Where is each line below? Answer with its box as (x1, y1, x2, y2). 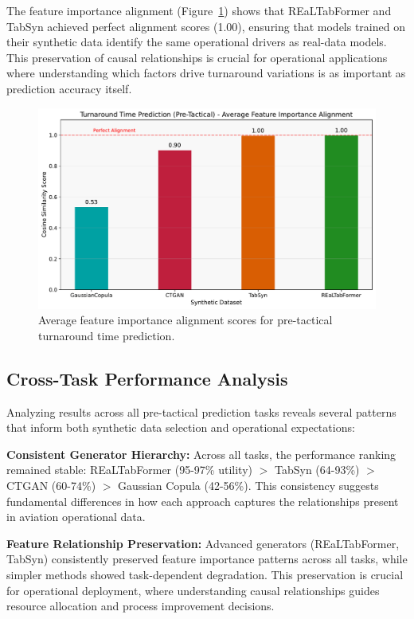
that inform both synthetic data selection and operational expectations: (6, 419, 355, 436)
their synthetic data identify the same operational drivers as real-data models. (6, 33, 387, 50)
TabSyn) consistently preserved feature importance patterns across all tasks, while (6, 550, 408, 567)
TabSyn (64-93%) (274, 461, 360, 478)
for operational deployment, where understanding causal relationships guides (6, 582, 380, 598)
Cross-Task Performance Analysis (6, 366, 288, 390)
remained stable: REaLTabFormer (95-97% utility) (6, 461, 252, 478)
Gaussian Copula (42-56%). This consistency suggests (118, 477, 379, 494)
